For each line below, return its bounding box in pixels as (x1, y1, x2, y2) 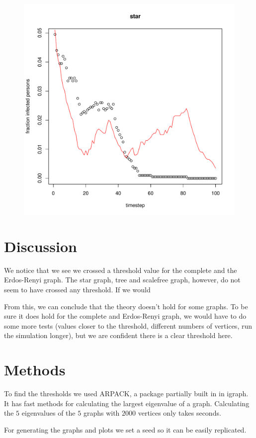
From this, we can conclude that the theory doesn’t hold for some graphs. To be (4, 301, 248, 311)
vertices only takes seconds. (138, 408, 221, 418)
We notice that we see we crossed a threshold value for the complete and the (4, 264, 237, 275)
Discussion (4, 236, 77, 256)
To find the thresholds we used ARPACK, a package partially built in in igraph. (4, 388, 249, 398)
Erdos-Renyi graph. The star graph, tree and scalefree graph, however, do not (4, 274, 241, 285)
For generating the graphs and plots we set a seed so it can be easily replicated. (4, 424, 247, 435)
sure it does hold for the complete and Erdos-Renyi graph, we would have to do (4, 311, 247, 321)
